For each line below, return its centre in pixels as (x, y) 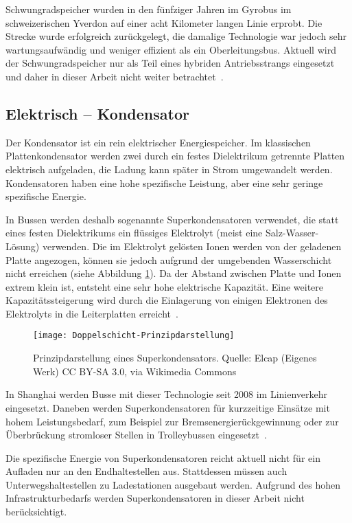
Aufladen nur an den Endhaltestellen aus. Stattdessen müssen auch (146, 471)
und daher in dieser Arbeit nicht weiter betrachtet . (115, 76)
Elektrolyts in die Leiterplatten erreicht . (92, 313)
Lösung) (23, 246)
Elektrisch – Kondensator (97, 113)
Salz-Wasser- (292, 233)
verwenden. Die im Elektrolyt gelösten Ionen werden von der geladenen (192, 246)
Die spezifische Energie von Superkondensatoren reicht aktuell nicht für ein (163, 457)
